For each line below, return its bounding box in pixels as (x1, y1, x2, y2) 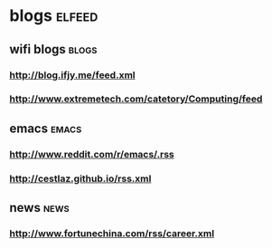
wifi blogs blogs (9, 42, 98, 57)
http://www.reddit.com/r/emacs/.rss (9, 148, 174, 160)
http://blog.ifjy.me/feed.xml (9, 69, 136, 81)
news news (9, 200, 70, 215)
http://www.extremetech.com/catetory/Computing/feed (9, 92, 263, 105)
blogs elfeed (9, 5, 98, 26)
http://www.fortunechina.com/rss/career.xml (9, 227, 215, 240)
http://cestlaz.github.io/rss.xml (9, 172, 152, 185)
